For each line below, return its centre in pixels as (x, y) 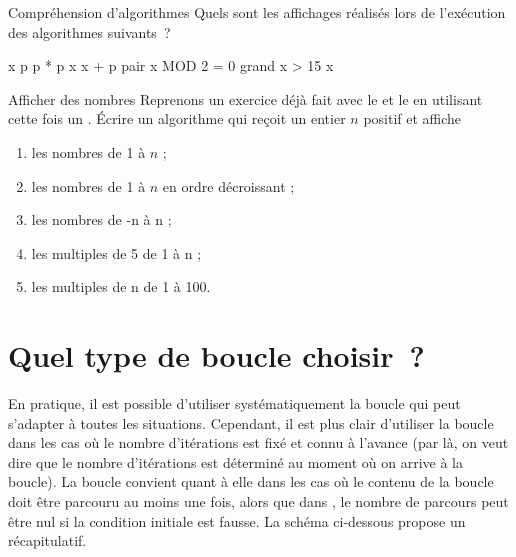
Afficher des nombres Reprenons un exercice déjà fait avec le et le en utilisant (245, 98)
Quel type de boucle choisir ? (216, 355)
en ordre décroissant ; (228, 185)
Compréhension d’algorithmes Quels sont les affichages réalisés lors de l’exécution (257, 12)
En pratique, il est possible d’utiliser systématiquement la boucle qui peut (234, 403)
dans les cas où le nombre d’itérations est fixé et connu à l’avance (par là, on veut (258, 442)
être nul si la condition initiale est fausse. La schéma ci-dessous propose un (237, 520)
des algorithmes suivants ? (89, 31)
